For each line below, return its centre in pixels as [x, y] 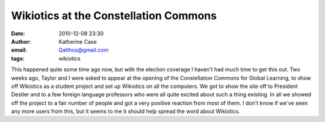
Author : [21, 41]
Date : [18, 33]
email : [19, 50]
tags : [18, 58]
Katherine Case [78, 41]
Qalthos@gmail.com [84, 50]
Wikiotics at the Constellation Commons [114, 16]
